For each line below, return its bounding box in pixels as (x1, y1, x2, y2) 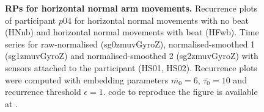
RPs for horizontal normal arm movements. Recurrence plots (5, 2, 258, 14)
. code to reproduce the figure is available (103, 85, 258, 98)
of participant (5, 13, 56, 26)
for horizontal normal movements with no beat (74, 13, 249, 26)
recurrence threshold (5, 85, 81, 98)
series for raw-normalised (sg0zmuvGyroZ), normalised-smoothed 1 (5, 37, 255, 50)
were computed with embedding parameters (5, 73, 169, 86)
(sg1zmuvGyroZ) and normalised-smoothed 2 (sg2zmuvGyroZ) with (5, 49, 258, 62)
